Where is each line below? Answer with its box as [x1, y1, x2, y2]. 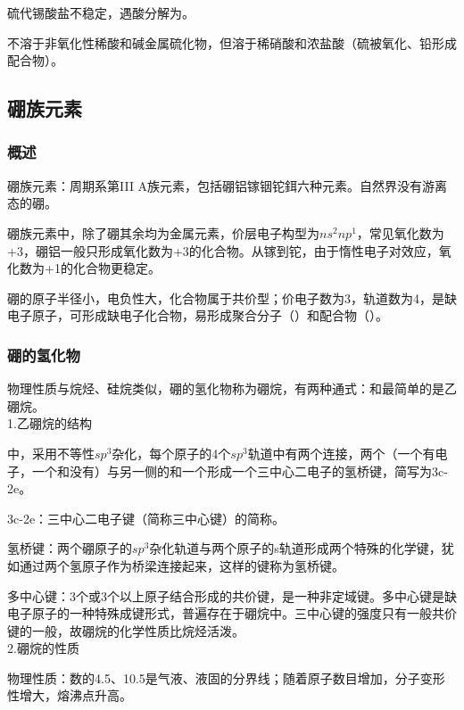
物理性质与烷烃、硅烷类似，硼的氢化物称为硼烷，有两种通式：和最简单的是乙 [7, 379, 457, 398]
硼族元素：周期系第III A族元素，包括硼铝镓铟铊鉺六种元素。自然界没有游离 [7, 176, 448, 194]
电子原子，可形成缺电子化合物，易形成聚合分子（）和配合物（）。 [7, 306, 388, 325]
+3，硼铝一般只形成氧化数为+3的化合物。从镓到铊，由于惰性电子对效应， [7, 241, 439, 260]
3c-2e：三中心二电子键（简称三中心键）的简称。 [7, 508, 286, 527]
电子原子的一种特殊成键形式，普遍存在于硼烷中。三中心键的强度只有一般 [7, 604, 432, 623]
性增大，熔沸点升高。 [7, 686, 132, 705]
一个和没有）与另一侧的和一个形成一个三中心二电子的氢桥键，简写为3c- [31, 461, 448, 480]
